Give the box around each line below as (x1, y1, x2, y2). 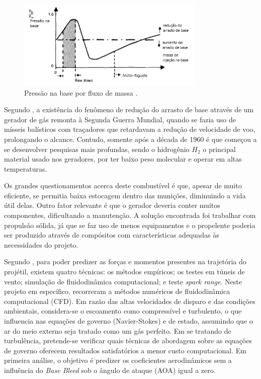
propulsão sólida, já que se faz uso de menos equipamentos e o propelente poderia (4, 219, 255, 230)
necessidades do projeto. (4, 239, 78, 250)
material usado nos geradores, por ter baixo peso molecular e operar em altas (4, 154, 242, 164)
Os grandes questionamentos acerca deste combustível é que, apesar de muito (4, 180, 242, 191)
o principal (203, 143, 236, 154)
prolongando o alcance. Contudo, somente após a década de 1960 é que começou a (4, 133, 257, 144)
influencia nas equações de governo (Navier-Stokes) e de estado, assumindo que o (4, 316, 253, 326)
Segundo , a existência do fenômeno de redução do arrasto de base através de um (4, 104, 254, 115)
